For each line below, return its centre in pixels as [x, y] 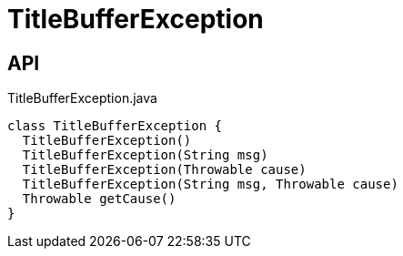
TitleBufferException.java [82, 98]
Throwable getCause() [99, 199]
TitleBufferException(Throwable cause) [164, 170]
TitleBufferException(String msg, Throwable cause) [210, 184]
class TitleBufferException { [115, 126]
